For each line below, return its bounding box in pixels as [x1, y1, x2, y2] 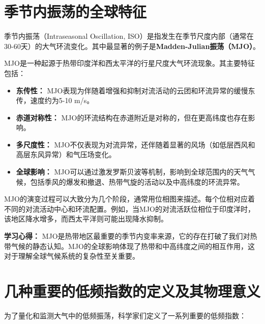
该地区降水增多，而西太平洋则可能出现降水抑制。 [4, 213, 168, 224]
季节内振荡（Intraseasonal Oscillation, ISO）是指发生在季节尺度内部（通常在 [4, 31, 254, 41]
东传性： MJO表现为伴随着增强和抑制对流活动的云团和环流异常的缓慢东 [16, 85, 255, 95]
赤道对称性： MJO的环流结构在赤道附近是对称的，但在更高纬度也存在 [16, 112, 248, 122]
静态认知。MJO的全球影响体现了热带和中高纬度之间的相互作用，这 [32, 240, 255, 251]
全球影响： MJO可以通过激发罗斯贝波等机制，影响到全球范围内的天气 [16, 166, 248, 177]
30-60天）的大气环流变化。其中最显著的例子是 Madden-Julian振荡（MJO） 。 [4, 40, 260, 51]
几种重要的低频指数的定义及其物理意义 [4, 281, 261, 301]
